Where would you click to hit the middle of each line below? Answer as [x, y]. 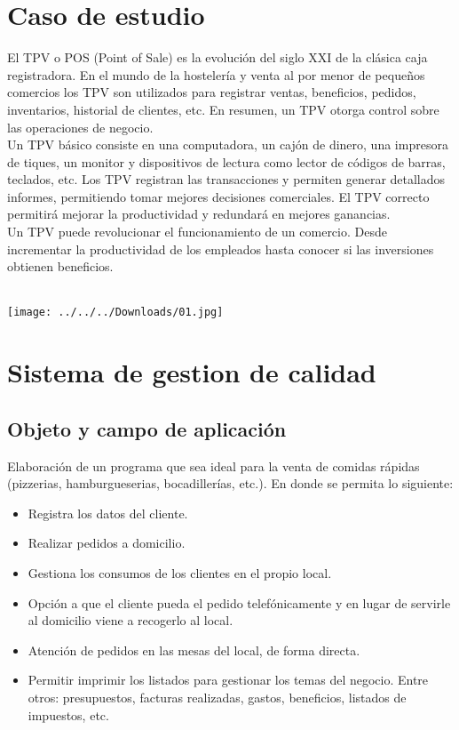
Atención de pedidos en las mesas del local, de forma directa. [194, 650]
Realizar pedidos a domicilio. [107, 543]
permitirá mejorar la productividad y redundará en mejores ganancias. [199, 214]
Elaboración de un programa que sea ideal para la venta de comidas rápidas [214, 465]
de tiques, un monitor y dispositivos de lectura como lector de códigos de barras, [226, 161]
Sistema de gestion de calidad [192, 372]
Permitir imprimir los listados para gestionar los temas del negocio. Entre [228, 680]
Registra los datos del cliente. [108, 513]
